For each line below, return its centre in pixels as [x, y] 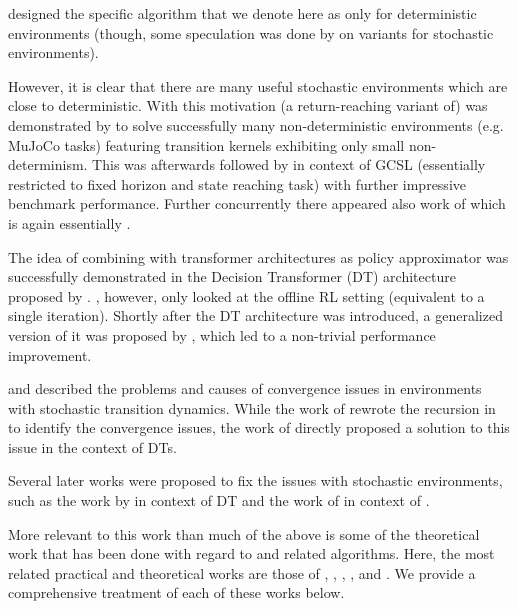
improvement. [50, 354]
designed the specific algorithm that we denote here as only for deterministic [242, 13]
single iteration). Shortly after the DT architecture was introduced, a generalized [255, 315]
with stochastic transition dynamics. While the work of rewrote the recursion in [252, 407]
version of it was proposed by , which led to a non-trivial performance [222, 334]
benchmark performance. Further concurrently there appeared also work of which [257, 203]
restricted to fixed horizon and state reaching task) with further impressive [237, 183]
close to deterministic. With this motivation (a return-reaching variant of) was [248, 105]
